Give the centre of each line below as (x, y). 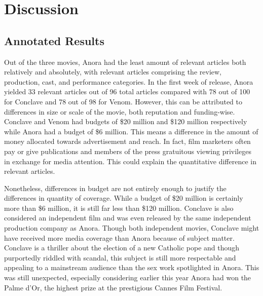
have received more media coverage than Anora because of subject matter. (119, 237)
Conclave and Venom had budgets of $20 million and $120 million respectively (126, 121)
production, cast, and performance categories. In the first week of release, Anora (129, 81)
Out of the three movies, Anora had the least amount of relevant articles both (125, 62)
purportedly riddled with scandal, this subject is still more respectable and (120, 257)
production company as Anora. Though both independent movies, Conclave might (132, 228)
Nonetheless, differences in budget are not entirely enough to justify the (115, 188)
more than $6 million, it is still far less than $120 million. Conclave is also (119, 208)
